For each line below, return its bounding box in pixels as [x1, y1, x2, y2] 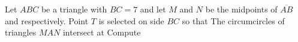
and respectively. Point [5, 14, 89, 27]
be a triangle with [41, 3, 107, 15]
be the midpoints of [205, 3, 278, 15]
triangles [5, 26, 37, 38]
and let [140, 3, 166, 15]
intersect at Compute [62, 26, 141, 38]
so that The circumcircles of [182, 14, 285, 27]
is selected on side [98, 14, 164, 27]
